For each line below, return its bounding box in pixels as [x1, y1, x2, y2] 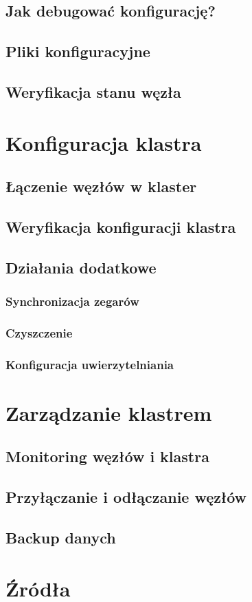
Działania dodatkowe [5, 256, 157, 278]
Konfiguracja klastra [5, 128, 202, 156]
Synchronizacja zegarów [5, 292, 139, 309]
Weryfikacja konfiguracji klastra [5, 216, 236, 237]
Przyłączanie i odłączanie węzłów [5, 486, 247, 508]
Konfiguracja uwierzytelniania [5, 355, 174, 373]
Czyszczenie [5, 324, 73, 341]
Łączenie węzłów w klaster [5, 176, 197, 197]
